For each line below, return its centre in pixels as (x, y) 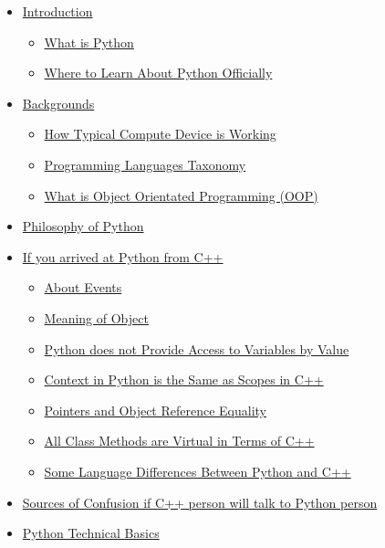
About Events (83, 287)
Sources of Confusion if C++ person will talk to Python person (200, 502)
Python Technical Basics (91, 533)
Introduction (57, 11)
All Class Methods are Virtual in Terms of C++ (179, 441)
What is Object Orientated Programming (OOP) (181, 195)
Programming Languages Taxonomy (145, 164)
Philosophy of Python (83, 226)
